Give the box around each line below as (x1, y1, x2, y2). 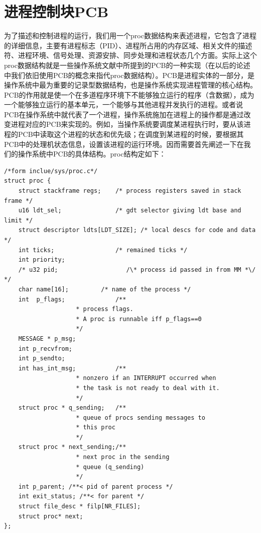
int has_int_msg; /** (18, 364, 126, 372)
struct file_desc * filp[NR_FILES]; (18, 503, 141, 510)
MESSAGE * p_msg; (18, 335, 76, 342)
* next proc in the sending (76, 453, 170, 461)
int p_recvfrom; (18, 345, 73, 352)
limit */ (4, 216, 33, 224)
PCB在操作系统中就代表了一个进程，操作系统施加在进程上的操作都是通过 (4, 109, 244, 119)
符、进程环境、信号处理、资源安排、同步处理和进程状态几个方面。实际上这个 (4, 50, 257, 60)
